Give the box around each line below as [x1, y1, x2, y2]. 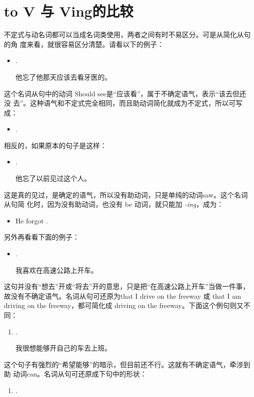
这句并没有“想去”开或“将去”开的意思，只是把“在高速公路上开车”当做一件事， [4, 281, 250, 291]
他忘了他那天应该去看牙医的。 [15, 71, 112, 82]
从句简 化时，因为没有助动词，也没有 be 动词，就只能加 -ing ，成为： [4, 199, 224, 209]
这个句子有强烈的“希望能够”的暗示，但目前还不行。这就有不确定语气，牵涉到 [4, 359, 251, 369]
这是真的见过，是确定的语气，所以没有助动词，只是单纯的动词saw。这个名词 [4, 189, 248, 199]
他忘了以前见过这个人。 [15, 173, 91, 183]
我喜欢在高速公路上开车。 [15, 265, 98, 275]
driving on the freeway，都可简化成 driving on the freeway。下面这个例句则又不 [4, 300, 251, 310]
